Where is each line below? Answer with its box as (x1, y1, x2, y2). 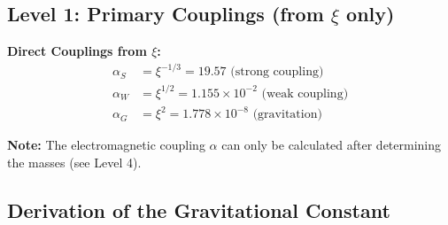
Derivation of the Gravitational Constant (7, 196, 390, 223)
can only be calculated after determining (221, 136, 442, 154)
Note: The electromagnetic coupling (7, 136, 205, 154)
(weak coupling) (261, 87, 349, 100)
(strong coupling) (230, 66, 324, 79)
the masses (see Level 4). (7, 152, 142, 171)
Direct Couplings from (7, 42, 147, 60)
